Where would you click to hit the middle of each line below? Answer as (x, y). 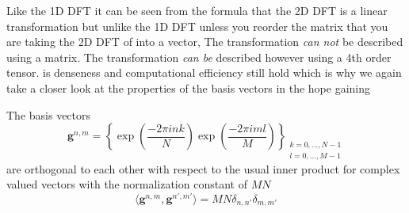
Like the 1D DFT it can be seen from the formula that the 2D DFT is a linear (197, 10)
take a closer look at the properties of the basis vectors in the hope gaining (189, 87)
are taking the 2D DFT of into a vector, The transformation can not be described (205, 42)
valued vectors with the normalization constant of (127, 184)
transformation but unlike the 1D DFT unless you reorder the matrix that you (197, 26)
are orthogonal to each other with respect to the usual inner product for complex (203, 168)
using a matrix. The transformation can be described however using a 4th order (199, 57)
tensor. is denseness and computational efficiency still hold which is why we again (204, 72)
